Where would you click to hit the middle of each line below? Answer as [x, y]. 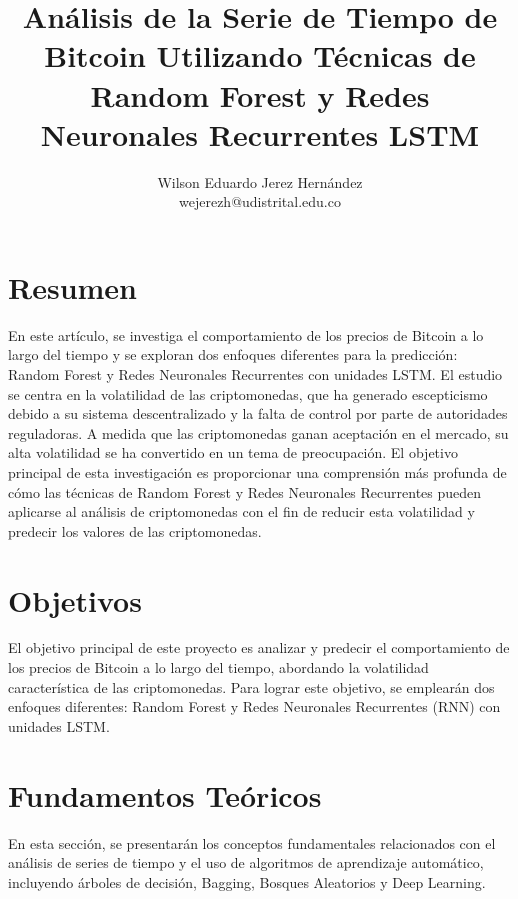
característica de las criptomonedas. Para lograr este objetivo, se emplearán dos [251, 686]
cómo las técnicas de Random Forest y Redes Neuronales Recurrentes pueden [245, 491]
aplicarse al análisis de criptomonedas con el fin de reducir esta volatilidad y [241, 511]
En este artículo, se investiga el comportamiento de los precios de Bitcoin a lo [246, 334]
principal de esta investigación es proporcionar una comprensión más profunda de [257, 471]
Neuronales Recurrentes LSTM [260, 133]
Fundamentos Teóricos [165, 794]
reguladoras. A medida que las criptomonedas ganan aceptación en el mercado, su [258, 432]
